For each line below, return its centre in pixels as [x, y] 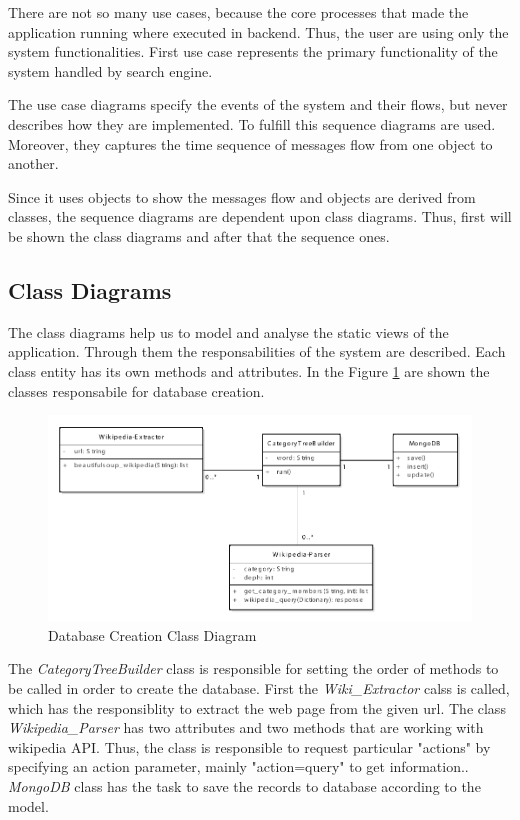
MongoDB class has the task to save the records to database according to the [244, 785]
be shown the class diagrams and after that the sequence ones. [199, 235]
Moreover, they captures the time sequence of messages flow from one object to [250, 143]
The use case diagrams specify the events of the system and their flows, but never [258, 104]
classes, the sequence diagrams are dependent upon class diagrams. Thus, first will [260, 216]
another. [33, 163]
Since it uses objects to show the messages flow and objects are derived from [242, 196]
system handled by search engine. [110, 70]
